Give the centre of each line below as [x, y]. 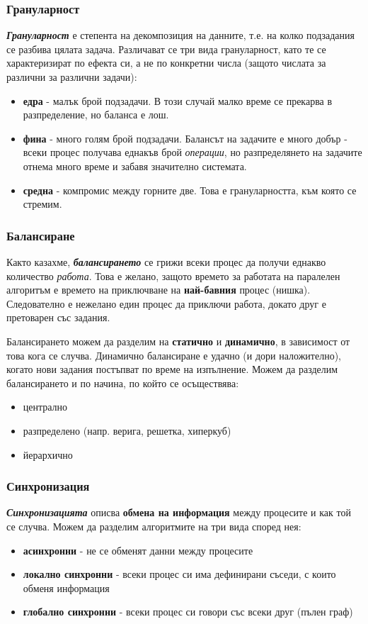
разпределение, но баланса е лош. [96, 115]
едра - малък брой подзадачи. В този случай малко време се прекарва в [178, 100]
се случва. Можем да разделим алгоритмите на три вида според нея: [154, 526]
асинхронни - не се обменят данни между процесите [138, 550]
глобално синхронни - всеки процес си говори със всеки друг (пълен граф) [188, 612]
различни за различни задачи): [72, 77]
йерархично [48, 454]
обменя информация [66, 587]
